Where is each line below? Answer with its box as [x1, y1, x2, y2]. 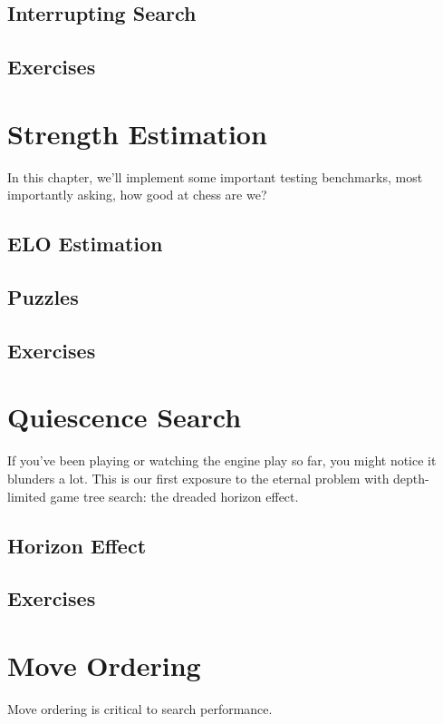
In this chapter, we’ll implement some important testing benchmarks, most [7, 167, 423, 186]
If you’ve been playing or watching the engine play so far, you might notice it [7, 451, 437, 470]
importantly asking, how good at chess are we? [7, 185, 267, 204]
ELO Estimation [7, 230, 163, 258]
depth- [393, 468, 429, 487]
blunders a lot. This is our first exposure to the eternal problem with [7, 468, 390, 487]
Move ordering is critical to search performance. [7, 699, 273, 718]
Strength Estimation [7, 114, 267, 152]
